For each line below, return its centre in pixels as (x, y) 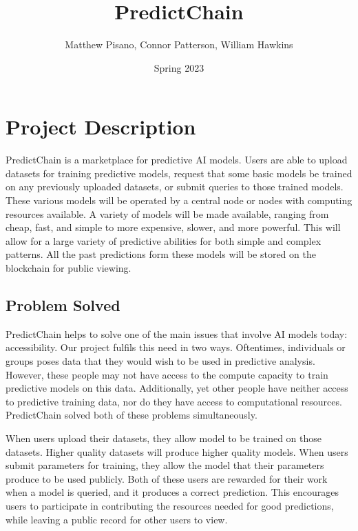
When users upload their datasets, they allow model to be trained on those (164, 438)
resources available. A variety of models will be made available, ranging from (167, 213)
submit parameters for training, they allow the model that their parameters (165, 465)
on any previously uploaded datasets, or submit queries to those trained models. (175, 187)
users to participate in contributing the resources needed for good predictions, (170, 505)
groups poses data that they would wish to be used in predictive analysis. (160, 360)
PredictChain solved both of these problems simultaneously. (131, 415)
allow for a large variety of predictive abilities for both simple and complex (164, 240)
